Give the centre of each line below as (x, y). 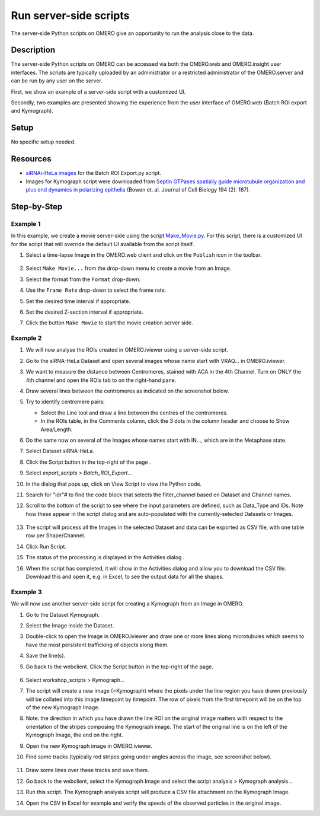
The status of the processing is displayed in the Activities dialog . (105, 557)
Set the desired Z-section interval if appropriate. (84, 312)
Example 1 (26, 224)
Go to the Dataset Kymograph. (63, 614)
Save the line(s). (46, 656)
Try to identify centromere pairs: (65, 402)
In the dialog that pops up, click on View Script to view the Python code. (114, 484)
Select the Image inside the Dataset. (70, 625)
